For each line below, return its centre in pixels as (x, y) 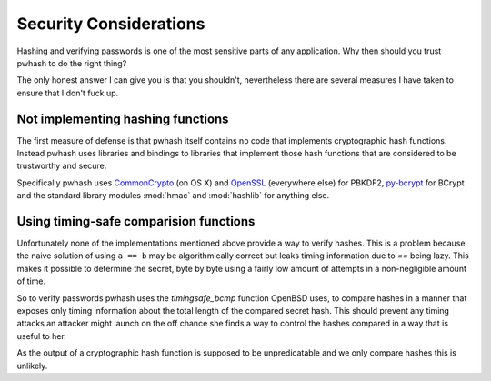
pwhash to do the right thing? (72, 63)
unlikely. (32, 366)
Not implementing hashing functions (123, 119)
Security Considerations (111, 24)
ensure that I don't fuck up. (68, 93)
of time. (31, 281)
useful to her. (42, 336)
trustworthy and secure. (62, 166)
